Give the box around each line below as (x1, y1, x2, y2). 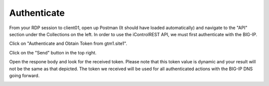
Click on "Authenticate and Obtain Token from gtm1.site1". (9, 41, 127, 46)
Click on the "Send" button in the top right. (9, 49, 97, 55)
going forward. (9, 72, 40, 79)
